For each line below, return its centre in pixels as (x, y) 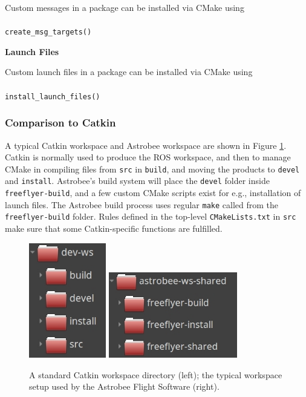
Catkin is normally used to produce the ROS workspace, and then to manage (148, 157)
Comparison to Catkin (60, 123)
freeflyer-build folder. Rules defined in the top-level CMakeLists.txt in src (151, 216)
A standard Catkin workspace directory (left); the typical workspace (156, 374)
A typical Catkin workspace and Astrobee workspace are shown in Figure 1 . (146, 145)
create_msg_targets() (48, 32)
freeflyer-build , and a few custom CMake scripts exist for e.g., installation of (153, 192)
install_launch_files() (53, 97)
